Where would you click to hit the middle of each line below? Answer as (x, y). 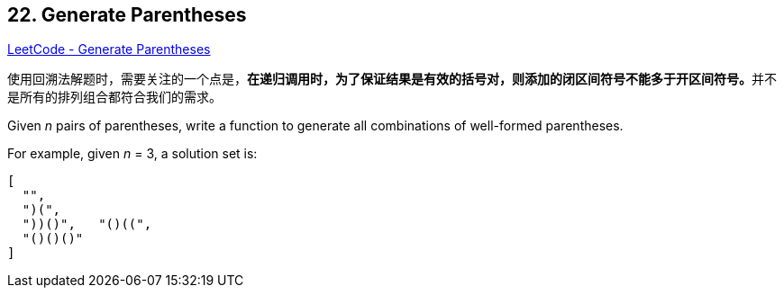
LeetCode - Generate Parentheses (109, 49)
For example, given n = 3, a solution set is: (132, 154)
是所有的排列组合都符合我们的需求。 (114, 97)
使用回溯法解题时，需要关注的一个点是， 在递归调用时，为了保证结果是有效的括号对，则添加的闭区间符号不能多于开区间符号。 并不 (392, 79)
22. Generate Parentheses (127, 15)
